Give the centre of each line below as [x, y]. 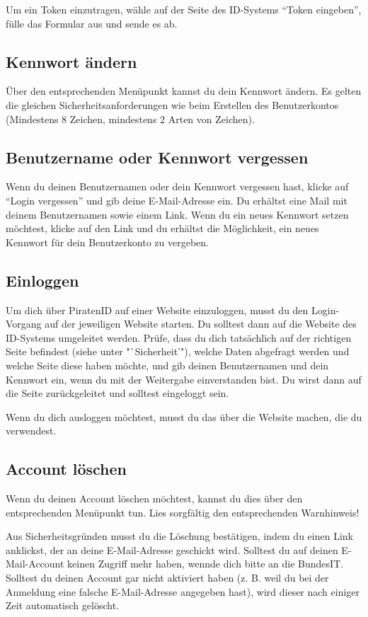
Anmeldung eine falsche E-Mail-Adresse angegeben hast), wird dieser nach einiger [183, 591]
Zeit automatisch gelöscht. [62, 605]
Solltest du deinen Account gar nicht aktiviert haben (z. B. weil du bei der [167, 578]
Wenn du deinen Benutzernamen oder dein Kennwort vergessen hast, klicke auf [177, 186]
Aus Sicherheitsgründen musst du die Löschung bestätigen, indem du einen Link [179, 536]
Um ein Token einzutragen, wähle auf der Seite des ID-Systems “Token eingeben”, [184, 9]
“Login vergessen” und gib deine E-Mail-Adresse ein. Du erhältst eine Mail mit [177, 200]
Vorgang [24, 324]
